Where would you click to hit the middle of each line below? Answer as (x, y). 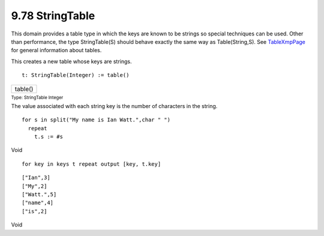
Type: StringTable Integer (37, 97)
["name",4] (38, 203)
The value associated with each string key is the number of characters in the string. (114, 106)
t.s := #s (48, 137)
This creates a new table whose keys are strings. (71, 61)
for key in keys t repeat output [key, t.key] (91, 164)
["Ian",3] (36, 178)
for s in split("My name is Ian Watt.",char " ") (96, 120)
